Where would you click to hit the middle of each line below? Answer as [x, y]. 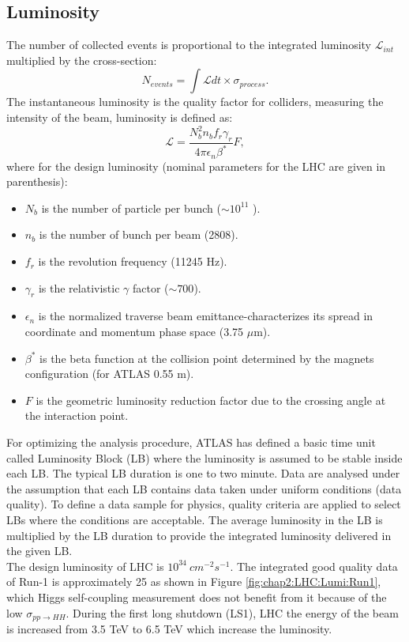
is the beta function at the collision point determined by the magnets [207, 358]
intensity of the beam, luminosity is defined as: [120, 117]
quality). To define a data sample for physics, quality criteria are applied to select [204, 504]
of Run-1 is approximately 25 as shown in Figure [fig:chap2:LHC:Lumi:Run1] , [194, 582]
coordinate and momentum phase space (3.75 [134, 332]
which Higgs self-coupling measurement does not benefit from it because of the [197, 597]
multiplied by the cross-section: [82, 60]
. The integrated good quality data [314, 566]
